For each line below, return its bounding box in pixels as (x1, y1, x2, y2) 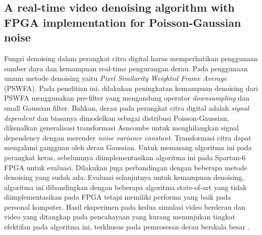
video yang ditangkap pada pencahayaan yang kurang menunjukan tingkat (4, 211, 235, 222)
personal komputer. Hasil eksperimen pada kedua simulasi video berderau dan (4, 201, 245, 212)
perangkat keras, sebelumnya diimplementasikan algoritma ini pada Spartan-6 (4, 152, 245, 162)
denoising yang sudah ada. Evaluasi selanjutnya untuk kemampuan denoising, (4, 172, 244, 182)
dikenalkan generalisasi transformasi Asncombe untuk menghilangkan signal (4, 122, 239, 133)
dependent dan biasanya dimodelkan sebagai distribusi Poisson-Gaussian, (4, 112, 229, 123)
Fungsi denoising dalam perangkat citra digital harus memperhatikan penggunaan (4, 53, 258, 63)
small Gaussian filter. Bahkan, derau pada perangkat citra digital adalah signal (4, 102, 249, 113)
